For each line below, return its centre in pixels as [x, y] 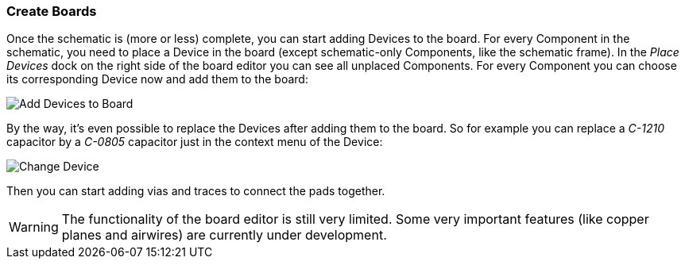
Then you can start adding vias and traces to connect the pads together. [196, 191]
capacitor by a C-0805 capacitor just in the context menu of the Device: [195, 142]
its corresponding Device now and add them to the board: [157, 79]
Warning [34, 227]
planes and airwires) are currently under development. [224, 235]
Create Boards [52, 11]
